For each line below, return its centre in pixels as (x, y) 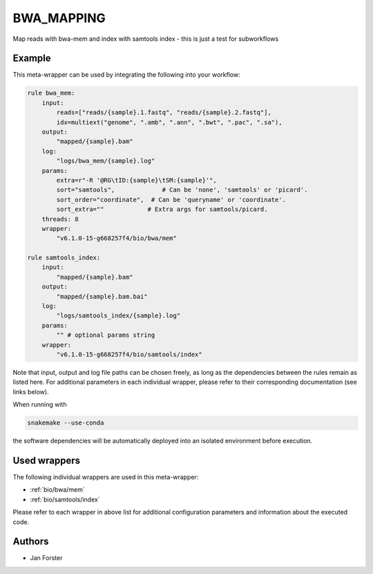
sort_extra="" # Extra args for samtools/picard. (162, 210)
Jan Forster (46, 558)
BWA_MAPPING (59, 18)
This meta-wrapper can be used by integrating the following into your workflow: (127, 75)
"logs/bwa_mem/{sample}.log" (106, 161)
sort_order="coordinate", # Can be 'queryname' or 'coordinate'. (171, 200)
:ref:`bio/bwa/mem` (58, 490)
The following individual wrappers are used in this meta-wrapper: (106, 477)
